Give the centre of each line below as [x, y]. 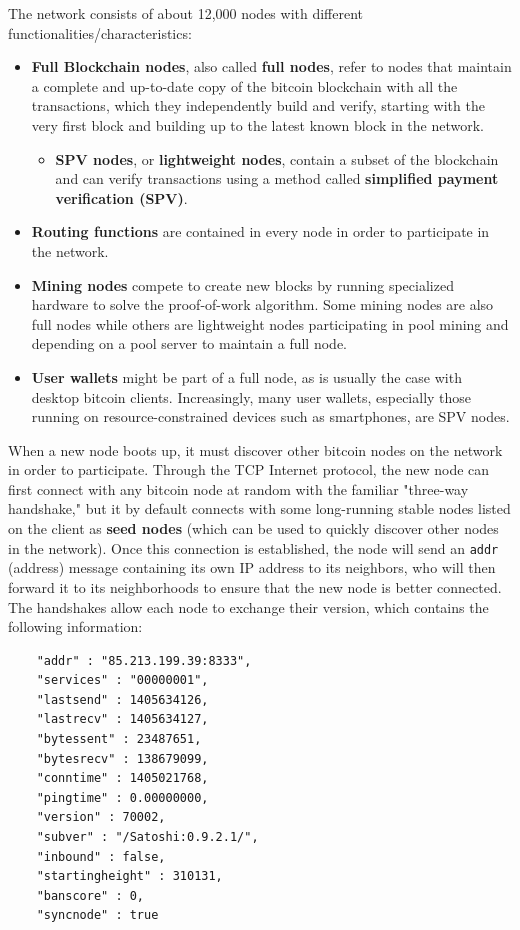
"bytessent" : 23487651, [119, 739]
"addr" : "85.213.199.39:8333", [144, 660]
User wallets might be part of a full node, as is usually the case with [246, 376]
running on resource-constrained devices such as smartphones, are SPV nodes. [270, 416]
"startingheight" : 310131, [129, 876]
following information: [75, 626]
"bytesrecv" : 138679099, [122, 758]
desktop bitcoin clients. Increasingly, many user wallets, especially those [251, 396]
